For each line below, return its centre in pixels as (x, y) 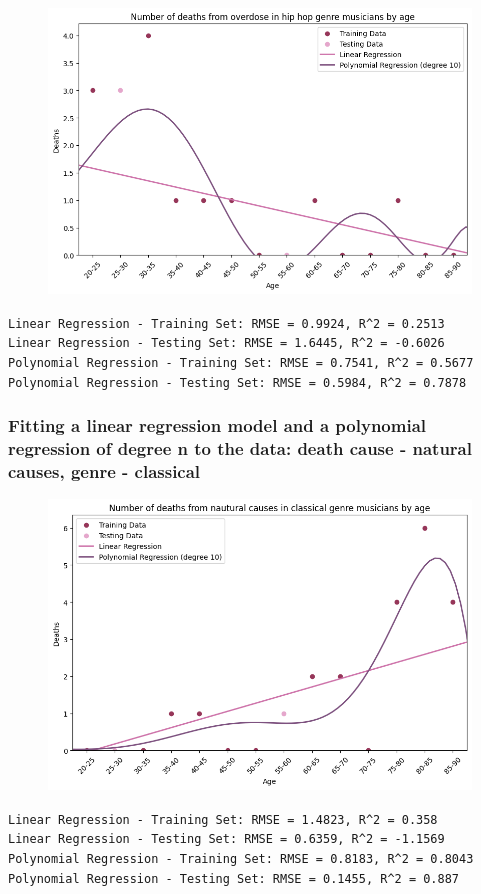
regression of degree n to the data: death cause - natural (240, 448)
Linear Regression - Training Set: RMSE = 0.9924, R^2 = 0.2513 (226, 323)
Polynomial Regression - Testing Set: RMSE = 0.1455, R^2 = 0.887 (234, 878)
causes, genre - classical (104, 471)
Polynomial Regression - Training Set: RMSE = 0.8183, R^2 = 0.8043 (241, 859)
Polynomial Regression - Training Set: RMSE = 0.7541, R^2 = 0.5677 (241, 363)
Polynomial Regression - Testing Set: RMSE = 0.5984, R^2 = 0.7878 (237, 382)
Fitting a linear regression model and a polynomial (217, 425)
